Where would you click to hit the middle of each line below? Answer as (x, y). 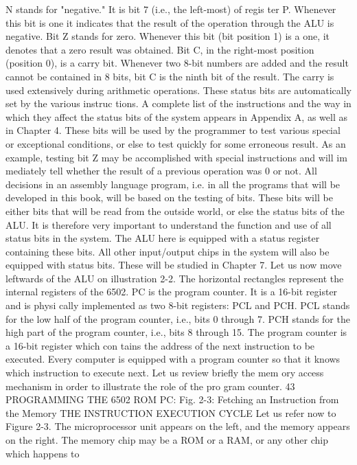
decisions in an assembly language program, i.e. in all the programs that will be (173, 184)
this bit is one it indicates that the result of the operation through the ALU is (170, 22)
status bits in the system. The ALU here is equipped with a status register (163, 238)
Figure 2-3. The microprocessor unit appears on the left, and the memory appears (178, 426)
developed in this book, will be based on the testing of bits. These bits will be (169, 197)
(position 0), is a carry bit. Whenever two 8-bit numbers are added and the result (177, 63)
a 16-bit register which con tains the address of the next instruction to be (160, 345)
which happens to (43, 453)
